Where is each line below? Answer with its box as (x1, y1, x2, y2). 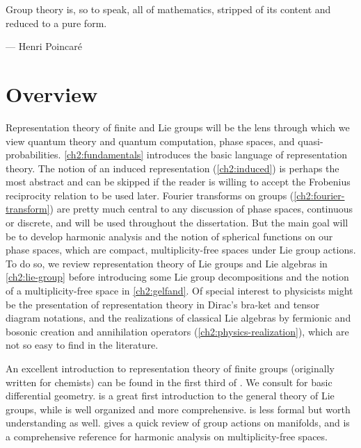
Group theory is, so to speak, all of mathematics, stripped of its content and (6, 2, 331, 16)
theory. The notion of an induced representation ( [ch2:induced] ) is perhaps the (6, 160, 339, 175)
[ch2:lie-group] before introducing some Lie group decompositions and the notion (6, 269, 349, 284)
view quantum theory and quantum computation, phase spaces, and (6, 133, 295, 148)
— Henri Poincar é (6, 39, 82, 53)
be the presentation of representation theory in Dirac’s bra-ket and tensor (6, 297, 320, 311)
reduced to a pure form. (6, 15, 107, 30)
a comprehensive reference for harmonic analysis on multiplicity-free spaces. (6, 429, 328, 443)
